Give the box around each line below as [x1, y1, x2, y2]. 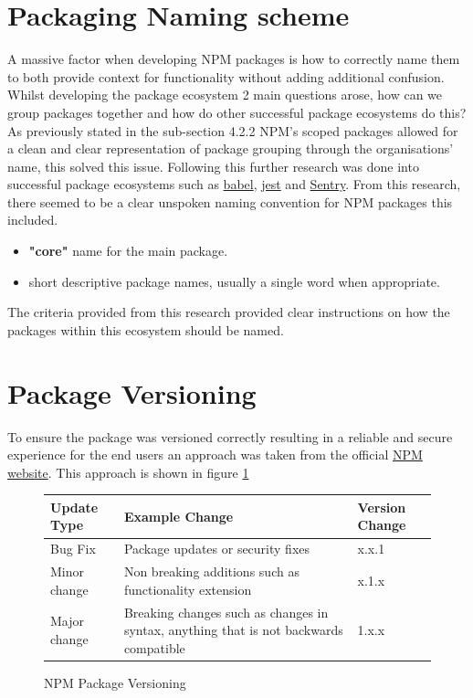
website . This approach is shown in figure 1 [7, 462, 249, 481]
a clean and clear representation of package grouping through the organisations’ [7, 139, 454, 158]
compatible [123, 638, 185, 657]
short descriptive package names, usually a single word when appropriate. [28, 271, 440, 291]
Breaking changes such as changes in [123, 602, 329, 621]
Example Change [123, 506, 234, 525]
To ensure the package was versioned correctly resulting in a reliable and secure [7, 427, 453, 446]
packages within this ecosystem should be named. [7, 320, 284, 339]
